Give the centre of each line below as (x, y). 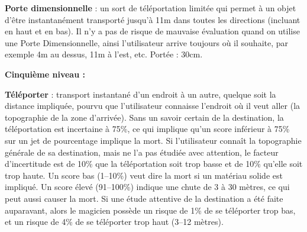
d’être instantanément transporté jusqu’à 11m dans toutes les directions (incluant (153, 19)
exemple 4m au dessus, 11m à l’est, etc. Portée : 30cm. (104, 54)
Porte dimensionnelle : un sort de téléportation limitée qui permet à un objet (151, 8)
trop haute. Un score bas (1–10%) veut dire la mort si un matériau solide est (144, 175)
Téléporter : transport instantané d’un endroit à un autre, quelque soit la (140, 94)
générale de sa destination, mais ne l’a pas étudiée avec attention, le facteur (142, 152)
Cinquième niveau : (45, 74)
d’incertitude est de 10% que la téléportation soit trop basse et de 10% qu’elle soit (154, 164)
